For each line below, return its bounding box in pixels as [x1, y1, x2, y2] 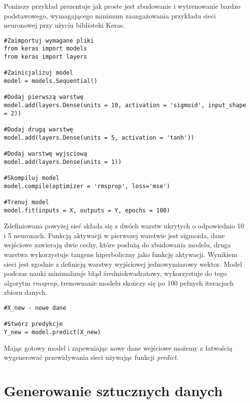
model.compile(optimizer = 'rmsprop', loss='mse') [4, 182, 170, 190]
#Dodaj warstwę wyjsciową [4, 150, 87, 157]
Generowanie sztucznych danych [4, 380, 223, 400]
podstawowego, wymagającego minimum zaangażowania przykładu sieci [4, 10, 216, 20]
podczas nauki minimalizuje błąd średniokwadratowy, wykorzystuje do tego [4, 268, 227, 278]
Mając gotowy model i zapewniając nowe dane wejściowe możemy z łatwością [4, 342, 233, 353]
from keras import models [4, 45, 87, 52]
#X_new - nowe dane [4, 304, 66, 311]
